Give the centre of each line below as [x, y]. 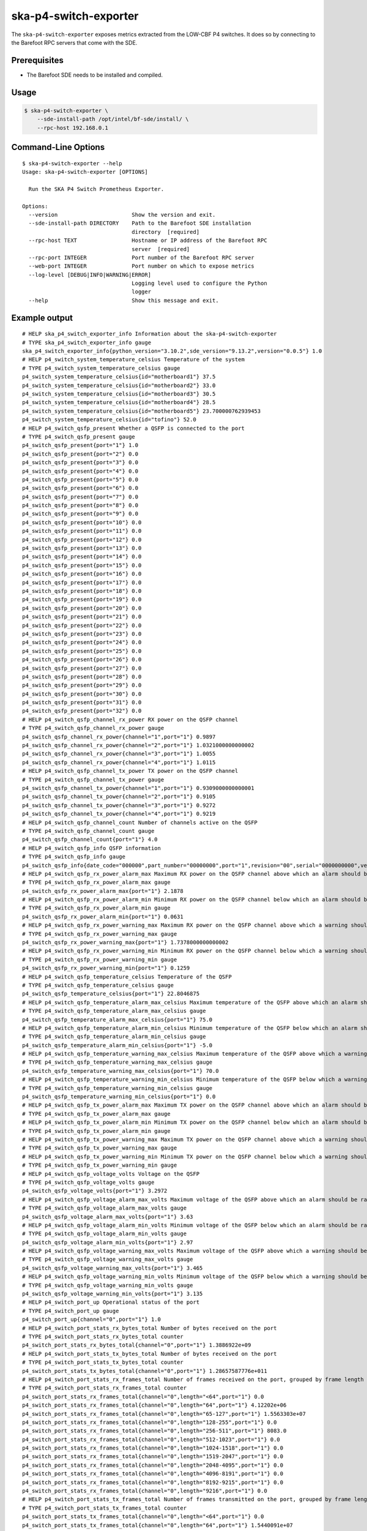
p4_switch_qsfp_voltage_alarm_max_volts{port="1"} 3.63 [108, 1217]
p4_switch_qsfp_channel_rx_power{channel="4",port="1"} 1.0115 [119, 762]
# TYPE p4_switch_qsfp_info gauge [74, 857]
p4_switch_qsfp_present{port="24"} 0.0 [82, 642]
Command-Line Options [58, 147]
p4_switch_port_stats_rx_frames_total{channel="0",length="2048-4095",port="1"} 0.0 [153, 1465]
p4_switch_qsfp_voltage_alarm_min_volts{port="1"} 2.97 [108, 1242]
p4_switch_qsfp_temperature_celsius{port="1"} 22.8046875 [111, 994]
